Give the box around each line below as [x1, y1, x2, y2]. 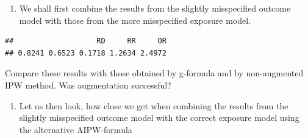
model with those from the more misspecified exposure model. [19, 13, 251, 26]
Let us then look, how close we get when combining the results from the [19, 99, 288, 112]
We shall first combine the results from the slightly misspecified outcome [19, 2, 291, 14]
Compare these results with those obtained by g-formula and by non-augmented [5, 67, 304, 79]
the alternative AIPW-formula [19, 123, 132, 136]
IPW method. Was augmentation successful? [5, 78, 171, 91]
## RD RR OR [5, 37, 167, 46]
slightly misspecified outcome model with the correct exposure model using [19, 111, 299, 124]
